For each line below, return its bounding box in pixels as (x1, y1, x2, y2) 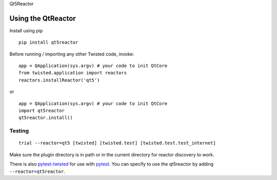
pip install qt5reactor (18, 39, 78, 46)
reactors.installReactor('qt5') (18, 77, 100, 83)
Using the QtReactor (9, 14, 76, 23)
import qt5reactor (18, 108, 65, 114)
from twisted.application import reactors (18, 70, 127, 76)
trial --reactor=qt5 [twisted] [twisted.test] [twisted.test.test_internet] (18, 140, 216, 146)
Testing (9, 127, 29, 134)
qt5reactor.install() (18, 115, 73, 121)
